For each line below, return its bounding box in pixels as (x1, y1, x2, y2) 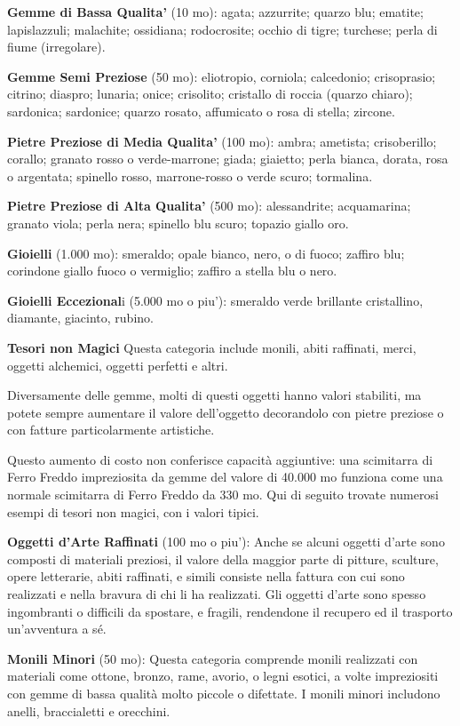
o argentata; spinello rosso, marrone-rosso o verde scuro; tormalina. (7, 166, 373, 185)
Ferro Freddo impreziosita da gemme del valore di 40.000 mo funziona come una (7, 467, 443, 486)
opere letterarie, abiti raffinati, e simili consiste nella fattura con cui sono (7, 567, 405, 586)
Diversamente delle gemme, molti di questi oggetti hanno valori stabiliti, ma (7, 386, 422, 404)
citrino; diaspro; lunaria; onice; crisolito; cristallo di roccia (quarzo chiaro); (7, 84, 413, 103)
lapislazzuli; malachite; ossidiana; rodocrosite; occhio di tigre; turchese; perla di (7, 20, 438, 38)
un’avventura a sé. (7, 619, 107, 638)
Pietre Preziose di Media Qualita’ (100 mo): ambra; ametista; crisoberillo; (7, 132, 437, 150)
